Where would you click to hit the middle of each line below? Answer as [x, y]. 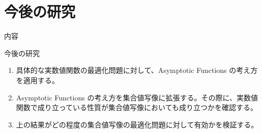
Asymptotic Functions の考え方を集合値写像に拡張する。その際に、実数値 [137, 97]
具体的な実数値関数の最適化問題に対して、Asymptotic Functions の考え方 [137, 70]
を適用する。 [37, 80]
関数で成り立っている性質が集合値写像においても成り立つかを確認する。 [137, 107]
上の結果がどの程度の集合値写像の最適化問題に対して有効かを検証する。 [137, 124]
